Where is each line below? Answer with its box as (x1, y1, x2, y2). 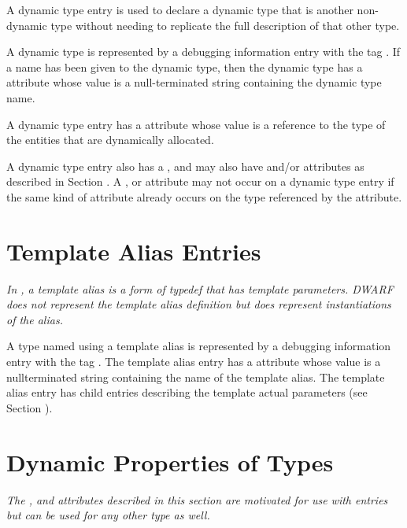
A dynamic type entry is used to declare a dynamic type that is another (6, 2, 353, 17)
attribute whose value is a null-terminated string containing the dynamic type (6, 74, 382, 90)
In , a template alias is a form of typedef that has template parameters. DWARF (6, 280, 394, 297)
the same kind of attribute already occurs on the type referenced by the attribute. (6, 188, 402, 205)
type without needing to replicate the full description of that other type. (50, 17, 400, 33)
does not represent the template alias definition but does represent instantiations (6, 296, 391, 312)
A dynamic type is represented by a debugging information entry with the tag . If (6, 43, 401, 60)
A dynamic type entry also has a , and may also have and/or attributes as (6, 157, 364, 174)
